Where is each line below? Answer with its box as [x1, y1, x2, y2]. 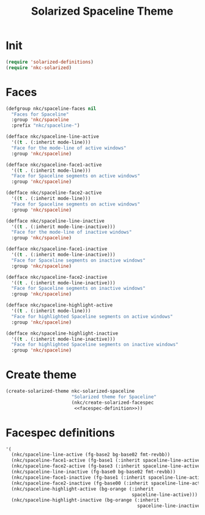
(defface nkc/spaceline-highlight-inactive [6, 330, 119, 336]
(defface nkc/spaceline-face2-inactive [6, 274, 108, 280]
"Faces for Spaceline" [11, 111, 69, 117]
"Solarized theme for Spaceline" [71, 393, 157, 400]
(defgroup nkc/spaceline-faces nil [6, 105, 97, 111]
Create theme [6, 368, 77, 382]
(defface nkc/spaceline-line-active [6, 133, 99, 140]
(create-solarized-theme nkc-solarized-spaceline [6, 388, 135, 395]
